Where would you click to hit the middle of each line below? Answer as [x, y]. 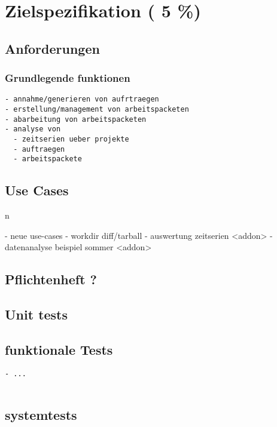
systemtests [41, 415]
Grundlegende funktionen [68, 78]
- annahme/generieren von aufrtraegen [82, 99]
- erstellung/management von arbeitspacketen [97, 110]
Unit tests [36, 314]
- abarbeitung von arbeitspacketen [76, 119]
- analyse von [33, 129]
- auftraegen [39, 149]
